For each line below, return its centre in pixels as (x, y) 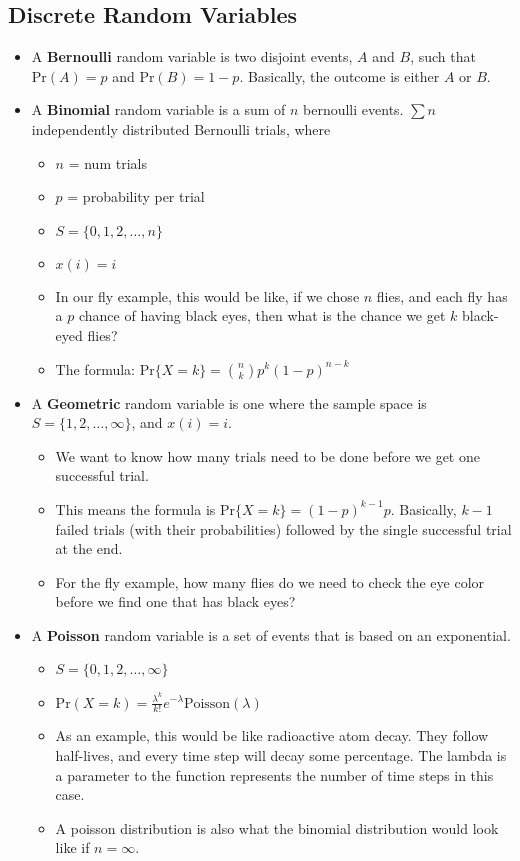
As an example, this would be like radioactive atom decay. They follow (272, 735)
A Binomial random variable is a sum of (158, 109)
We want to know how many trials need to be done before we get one (267, 455)
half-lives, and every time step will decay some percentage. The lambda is (281, 754)
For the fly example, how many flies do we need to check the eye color (270, 581)
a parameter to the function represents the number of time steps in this (274, 774)
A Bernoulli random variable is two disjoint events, (192, 56)
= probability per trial (136, 196)
